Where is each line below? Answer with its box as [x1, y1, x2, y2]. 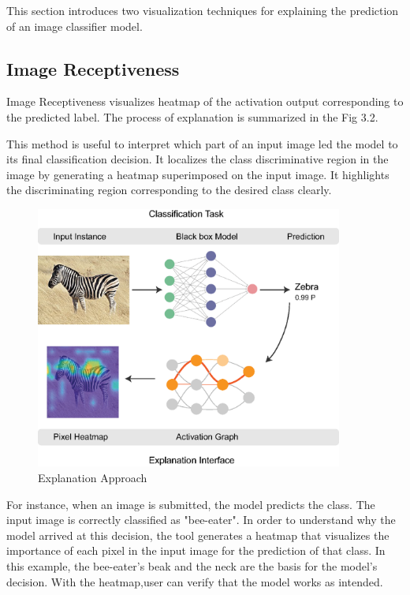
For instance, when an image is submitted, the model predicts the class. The [6, 496, 375, 512]
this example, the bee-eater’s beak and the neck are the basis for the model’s [6, 557, 378, 574]
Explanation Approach [38, 469, 147, 485]
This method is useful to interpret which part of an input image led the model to [6, 135, 398, 152]
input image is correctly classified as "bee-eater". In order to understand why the [6, 511, 396, 528]
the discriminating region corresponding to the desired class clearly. [6, 181, 332, 198]
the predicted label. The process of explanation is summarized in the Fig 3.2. [6, 108, 378, 125]
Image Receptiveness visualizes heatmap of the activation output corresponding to [6, 93, 404, 110]
